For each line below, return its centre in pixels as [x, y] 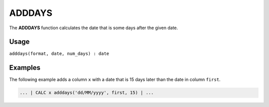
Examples [25, 68]
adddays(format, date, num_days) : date [59, 54]
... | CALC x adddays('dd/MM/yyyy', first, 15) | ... [87, 93]
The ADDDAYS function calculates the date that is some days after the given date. [94, 28]
